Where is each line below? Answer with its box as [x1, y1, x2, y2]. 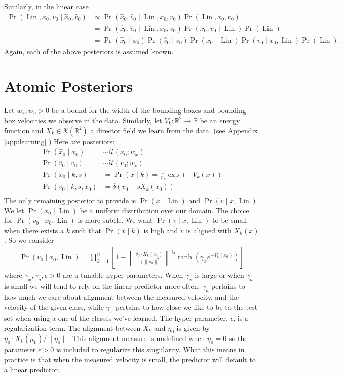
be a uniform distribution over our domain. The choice [80, 205, 249, 215]
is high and [143, 224, 178, 235]
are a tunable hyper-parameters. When [62, 270, 183, 280]
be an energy [200, 115, 240, 125]
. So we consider [4, 235, 54, 245]
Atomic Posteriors [4, 75, 133, 96]
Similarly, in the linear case [4, 1, 89, 11]
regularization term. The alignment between [4, 322, 141, 333]
